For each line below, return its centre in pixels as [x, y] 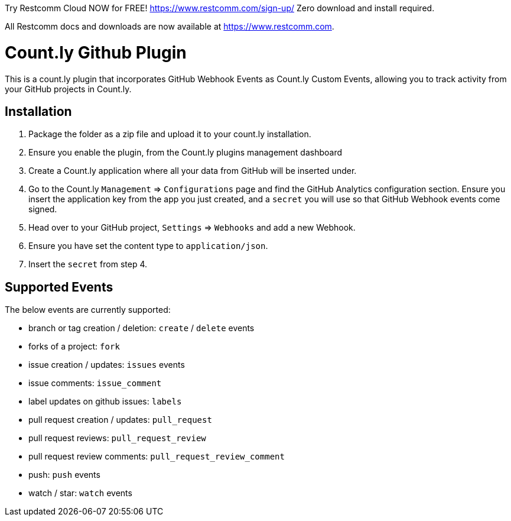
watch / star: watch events [80, 493]
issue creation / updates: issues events [107, 365]
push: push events [64, 475]
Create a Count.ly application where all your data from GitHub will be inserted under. [193, 171]
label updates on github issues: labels [105, 402]
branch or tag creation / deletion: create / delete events [141, 328]
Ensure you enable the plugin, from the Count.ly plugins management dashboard [185, 153]
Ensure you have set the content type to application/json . [148, 246]
